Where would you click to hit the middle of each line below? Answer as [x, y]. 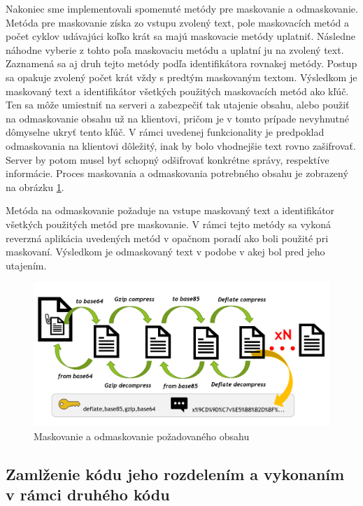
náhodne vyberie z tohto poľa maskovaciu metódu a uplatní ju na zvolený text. [175, 49]
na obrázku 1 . [35, 187]
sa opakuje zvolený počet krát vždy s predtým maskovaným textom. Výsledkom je [181, 77]
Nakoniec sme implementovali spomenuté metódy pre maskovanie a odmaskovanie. [182, 8]
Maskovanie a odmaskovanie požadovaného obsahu [142, 436]
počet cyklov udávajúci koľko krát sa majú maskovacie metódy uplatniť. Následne [180, 36]
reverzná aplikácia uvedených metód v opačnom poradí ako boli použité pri [167, 238]
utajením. [26, 265]
